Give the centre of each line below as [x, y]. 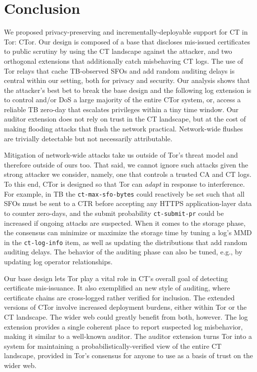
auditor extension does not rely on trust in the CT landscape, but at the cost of [125, 119]
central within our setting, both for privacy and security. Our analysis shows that [127, 80]
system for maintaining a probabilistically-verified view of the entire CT [113, 346]
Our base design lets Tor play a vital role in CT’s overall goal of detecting [116, 278]
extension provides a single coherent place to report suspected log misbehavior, [124, 326]
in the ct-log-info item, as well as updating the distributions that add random [126, 242]
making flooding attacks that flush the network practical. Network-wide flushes [124, 129]
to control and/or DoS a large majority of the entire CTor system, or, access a [123, 100]
